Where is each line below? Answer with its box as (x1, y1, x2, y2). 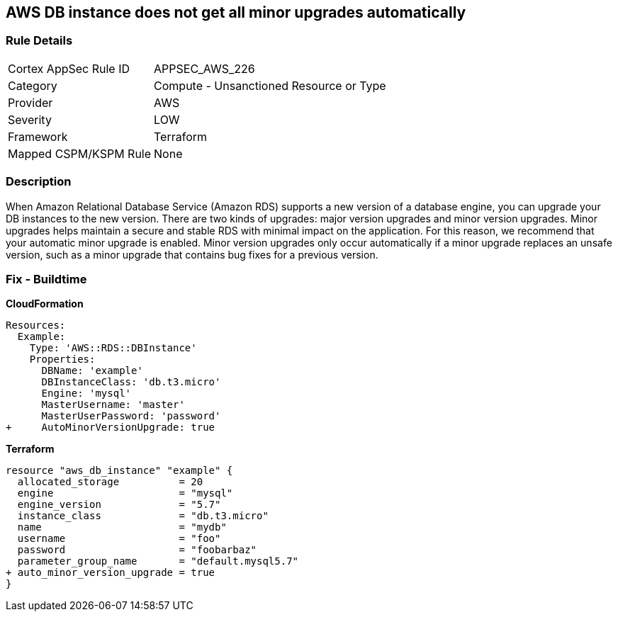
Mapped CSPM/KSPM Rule (8, 146, 152, 161)
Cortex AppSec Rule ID (8, 61, 130, 76)
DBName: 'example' (41, 365, 143, 377)
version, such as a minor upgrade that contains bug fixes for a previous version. (6, 248, 378, 261)
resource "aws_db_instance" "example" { (6, 465, 233, 477)
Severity (8, 112, 52, 127)
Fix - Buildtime (6, 271, 87, 286)
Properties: (29, 353, 96, 366)
